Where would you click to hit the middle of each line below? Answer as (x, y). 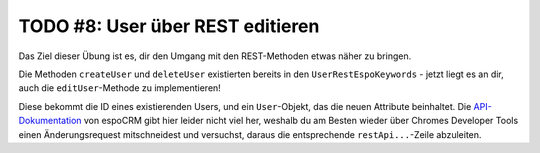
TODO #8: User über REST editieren (169, 26)
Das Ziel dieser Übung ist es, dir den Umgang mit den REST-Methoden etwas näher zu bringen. (215, 56)
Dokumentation (50, 121)
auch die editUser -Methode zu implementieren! (120, 88)
